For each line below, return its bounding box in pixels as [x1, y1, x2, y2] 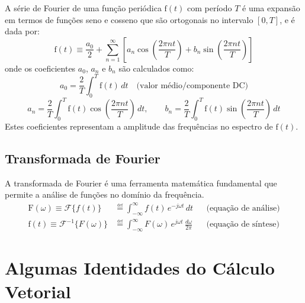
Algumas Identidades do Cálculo [5, 256, 275, 280]
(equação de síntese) [206, 220, 280, 229]
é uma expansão [242, 2, 300, 14]
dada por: [5, 25, 40, 37]
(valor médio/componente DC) [136, 81, 249, 90]
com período [187, 2, 232, 14]
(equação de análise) [206, 204, 280, 212]
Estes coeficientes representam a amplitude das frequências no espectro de [5, 120, 273, 132]
